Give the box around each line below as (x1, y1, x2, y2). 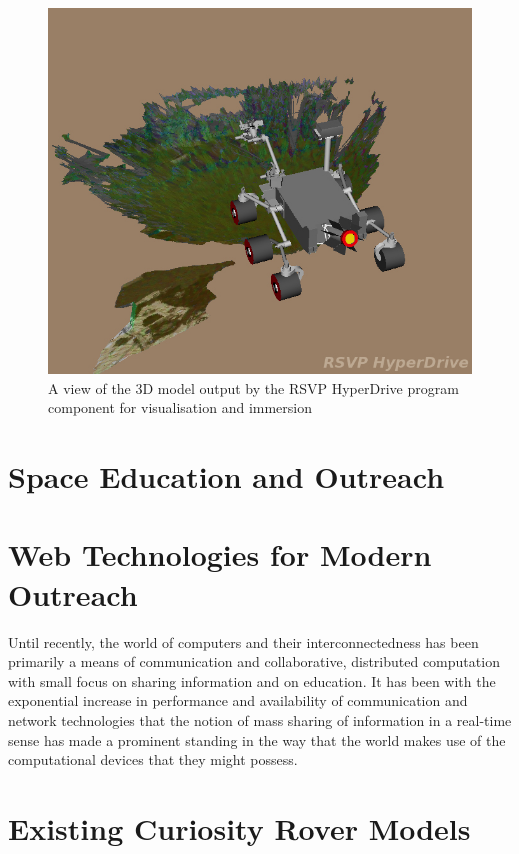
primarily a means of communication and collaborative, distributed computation (8, 651, 500, 672)
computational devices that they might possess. (8, 749, 298, 770)
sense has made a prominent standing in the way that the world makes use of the (8, 729, 506, 750)
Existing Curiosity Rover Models (8, 807, 471, 848)
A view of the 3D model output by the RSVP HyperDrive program (48, 377, 459, 398)
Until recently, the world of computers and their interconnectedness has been (8, 631, 479, 652)
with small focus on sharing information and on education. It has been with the (8, 670, 496, 691)
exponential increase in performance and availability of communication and (8, 690, 468, 711)
